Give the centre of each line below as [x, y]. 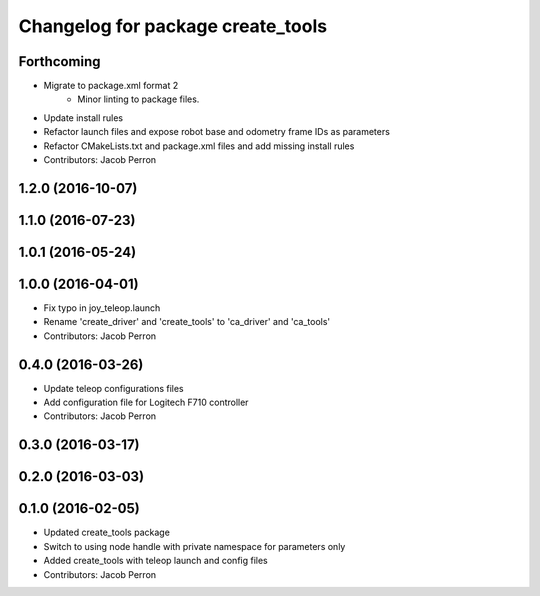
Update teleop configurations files [113, 388]
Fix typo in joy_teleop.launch [102, 307]
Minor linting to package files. [138, 99]
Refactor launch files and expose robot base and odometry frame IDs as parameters [216, 132]
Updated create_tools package [106, 532]
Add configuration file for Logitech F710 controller [146, 402]
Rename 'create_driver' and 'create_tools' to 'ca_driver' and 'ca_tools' [187, 322]
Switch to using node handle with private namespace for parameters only [194, 546]
